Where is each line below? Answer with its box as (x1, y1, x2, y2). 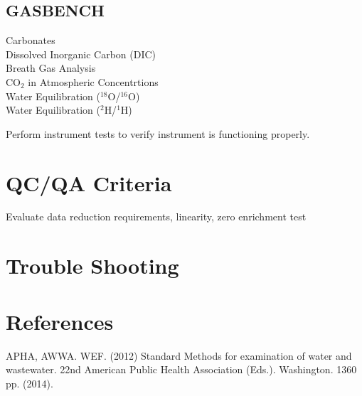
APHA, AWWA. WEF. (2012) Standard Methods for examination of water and (6, 348, 352, 363)
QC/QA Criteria (6, 168, 172, 197)
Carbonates (6, 33, 55, 48)
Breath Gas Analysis (6, 60, 96, 75)
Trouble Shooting (6, 251, 179, 280)
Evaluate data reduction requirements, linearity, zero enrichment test (6, 209, 307, 224)
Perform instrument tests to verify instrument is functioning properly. (6, 126, 310, 141)
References (6, 306, 114, 336)
